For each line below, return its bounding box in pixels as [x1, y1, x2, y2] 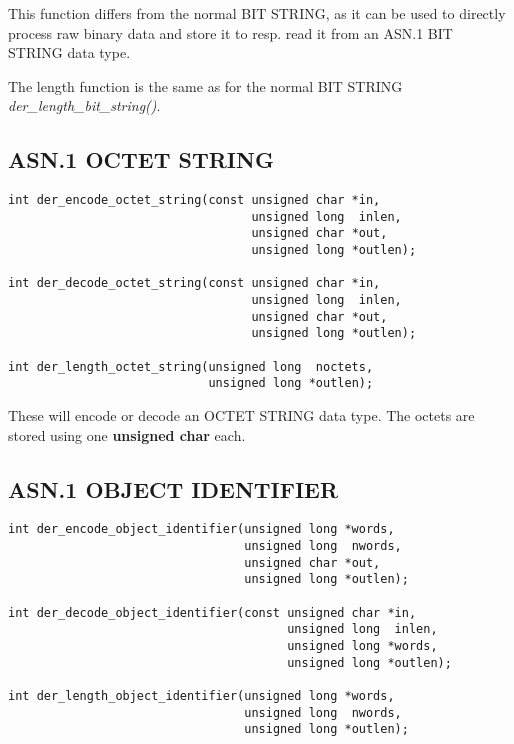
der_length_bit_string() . [8, 95, 161, 116]
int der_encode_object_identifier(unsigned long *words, [8, 522, 395, 537]
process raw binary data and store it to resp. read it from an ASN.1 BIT [8, 22, 453, 43]
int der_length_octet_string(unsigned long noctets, [8, 359, 374, 374]
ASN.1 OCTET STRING [8, 144, 274, 175]
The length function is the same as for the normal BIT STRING [8, 75, 403, 96]
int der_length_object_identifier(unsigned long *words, [8, 689, 395, 703]
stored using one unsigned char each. [8, 424, 246, 445]
